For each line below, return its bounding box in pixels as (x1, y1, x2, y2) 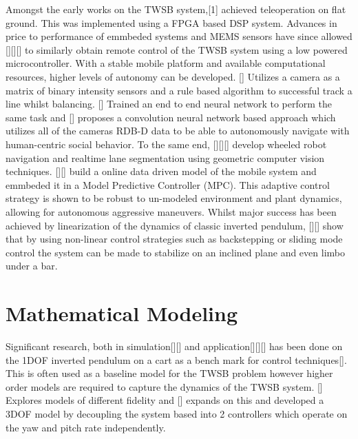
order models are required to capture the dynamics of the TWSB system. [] (6, 379, 323, 394)
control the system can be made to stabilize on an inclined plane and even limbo (6, 245, 345, 259)
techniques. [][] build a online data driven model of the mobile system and (6, 164, 317, 178)
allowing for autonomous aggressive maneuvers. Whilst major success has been (6, 204, 337, 218)
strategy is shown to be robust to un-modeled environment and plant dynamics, (6, 191, 342, 205)
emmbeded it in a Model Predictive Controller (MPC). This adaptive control (6, 177, 330, 192)
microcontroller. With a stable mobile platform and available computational (6, 56, 326, 70)
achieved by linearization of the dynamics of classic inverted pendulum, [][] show (6, 218, 344, 232)
